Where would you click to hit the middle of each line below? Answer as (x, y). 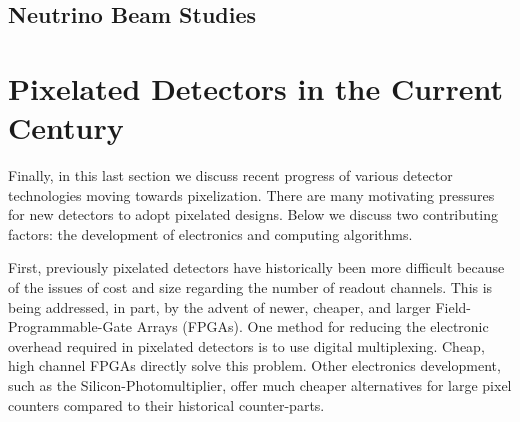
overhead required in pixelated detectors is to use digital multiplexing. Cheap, (246, 345)
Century (66, 127)
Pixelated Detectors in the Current (255, 87)
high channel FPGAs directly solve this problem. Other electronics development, (254, 365)
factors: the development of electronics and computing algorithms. (210, 233)
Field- (453, 306)
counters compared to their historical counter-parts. (166, 404)
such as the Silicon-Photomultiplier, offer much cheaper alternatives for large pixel (260, 385)
